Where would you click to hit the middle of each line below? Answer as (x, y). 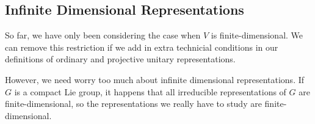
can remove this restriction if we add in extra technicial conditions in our (142, 47)
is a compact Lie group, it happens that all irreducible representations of (150, 91)
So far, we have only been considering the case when (103, 35)
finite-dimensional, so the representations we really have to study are (133, 104)
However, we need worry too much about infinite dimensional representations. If (155, 79)
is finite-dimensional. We (257, 35)
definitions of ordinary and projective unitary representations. (120, 59)
